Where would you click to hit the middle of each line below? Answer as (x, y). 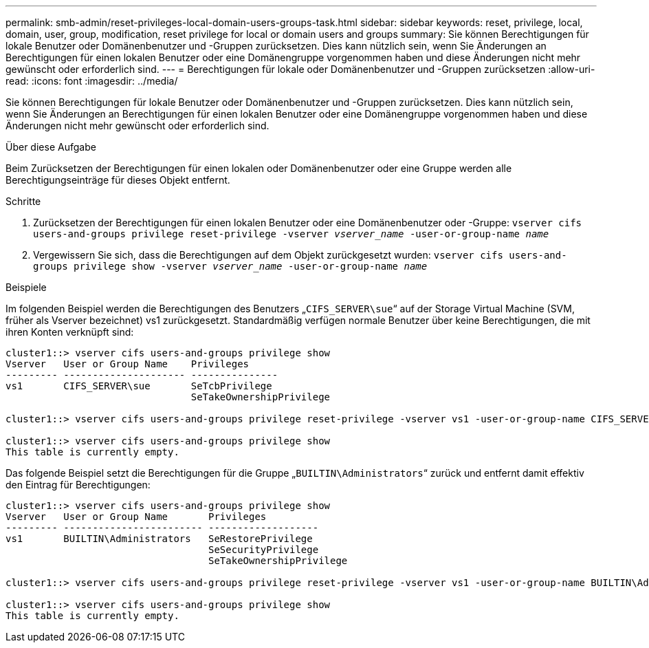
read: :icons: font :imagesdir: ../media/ (92, 81)
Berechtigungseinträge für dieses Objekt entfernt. (118, 180)
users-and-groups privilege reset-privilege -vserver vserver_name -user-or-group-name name (291, 234)
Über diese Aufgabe (51, 147)
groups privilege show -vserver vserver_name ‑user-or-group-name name (230, 266)
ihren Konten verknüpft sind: (70, 332)
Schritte (23, 201)
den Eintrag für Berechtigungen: (78, 485)
